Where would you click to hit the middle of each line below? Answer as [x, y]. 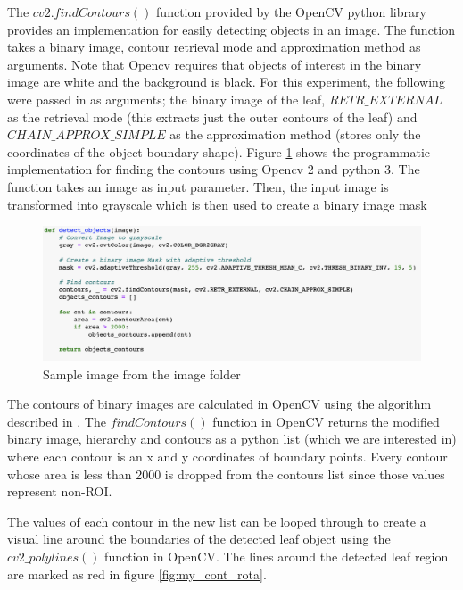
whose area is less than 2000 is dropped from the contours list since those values [226, 474]
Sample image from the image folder [142, 374]
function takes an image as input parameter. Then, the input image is [198, 186]
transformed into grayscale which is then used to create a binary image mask [217, 204]
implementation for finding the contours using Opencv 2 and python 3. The [214, 169]
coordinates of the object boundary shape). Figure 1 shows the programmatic [219, 151]
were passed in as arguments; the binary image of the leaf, [166, 99]
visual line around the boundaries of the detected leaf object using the [199, 539]
